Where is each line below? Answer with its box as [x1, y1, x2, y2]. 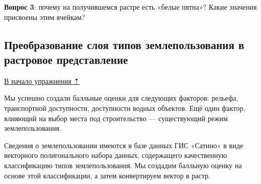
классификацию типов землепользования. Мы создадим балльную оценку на [4, 159, 242, 170]
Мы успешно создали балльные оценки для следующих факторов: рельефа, [4, 93, 239, 103]
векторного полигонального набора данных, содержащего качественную [4, 150, 227, 160]
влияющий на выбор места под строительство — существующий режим [4, 112, 228, 123]
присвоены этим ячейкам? [4, 11, 85, 22]
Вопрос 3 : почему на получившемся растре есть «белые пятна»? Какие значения [4, 2, 257, 12]
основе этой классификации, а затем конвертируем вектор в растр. [4, 170, 210, 180]
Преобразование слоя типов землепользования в [4, 36, 245, 52]
